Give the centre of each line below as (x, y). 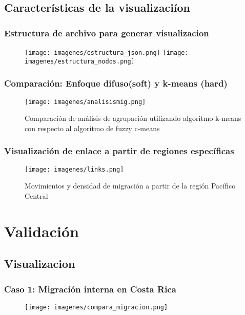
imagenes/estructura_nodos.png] (80, 61)
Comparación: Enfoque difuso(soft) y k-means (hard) (116, 83)
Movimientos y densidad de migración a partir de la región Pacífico (130, 186)
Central (36, 195)
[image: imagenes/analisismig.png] (85, 102)
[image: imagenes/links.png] (74, 169)
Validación (42, 231)
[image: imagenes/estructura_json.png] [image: (107, 53)
